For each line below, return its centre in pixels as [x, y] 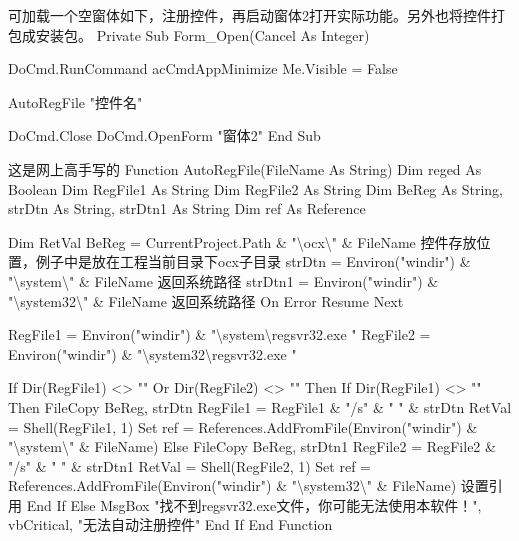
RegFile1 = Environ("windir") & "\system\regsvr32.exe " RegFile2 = [219, 334]
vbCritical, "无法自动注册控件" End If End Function [170, 524]
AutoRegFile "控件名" [75, 101]
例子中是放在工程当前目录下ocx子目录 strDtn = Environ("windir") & [253, 261]
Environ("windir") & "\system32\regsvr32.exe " [152, 353]
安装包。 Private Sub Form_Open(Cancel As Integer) [202, 34]
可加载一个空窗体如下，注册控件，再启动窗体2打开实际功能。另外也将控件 [249, 15]
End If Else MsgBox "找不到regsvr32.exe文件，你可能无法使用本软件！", [254, 504]
